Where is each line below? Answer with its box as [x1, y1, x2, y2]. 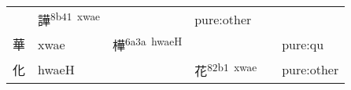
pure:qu [282, 34, 324, 53]
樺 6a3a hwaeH [112, 34, 183, 55]
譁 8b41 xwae [38, 9, 100, 30]
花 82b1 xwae [194, 59, 257, 80]
